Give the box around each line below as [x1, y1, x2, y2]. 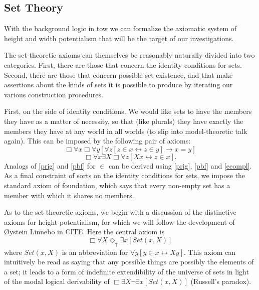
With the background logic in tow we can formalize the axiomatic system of [4, 23, 237, 34]
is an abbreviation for [62, 246, 128, 257]
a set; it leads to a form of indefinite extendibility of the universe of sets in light [4, 266, 249, 276]
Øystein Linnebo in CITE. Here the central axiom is [4, 226, 165, 237]
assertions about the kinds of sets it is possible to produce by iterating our [4, 79, 233, 90]
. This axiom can [183, 246, 236, 257]
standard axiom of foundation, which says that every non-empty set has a [4, 180, 230, 190]
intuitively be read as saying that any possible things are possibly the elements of [4, 256, 254, 267]
